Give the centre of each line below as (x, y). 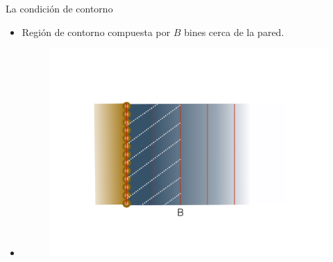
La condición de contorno (59, 8)
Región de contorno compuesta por (96, 32)
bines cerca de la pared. (234, 32)
